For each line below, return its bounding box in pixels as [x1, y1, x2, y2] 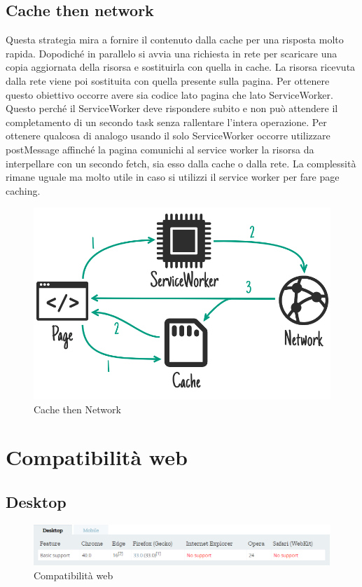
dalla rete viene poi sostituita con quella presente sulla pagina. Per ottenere [6, 73, 330, 88]
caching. [6, 183, 41, 198]
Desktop [6, 490, 67, 512]
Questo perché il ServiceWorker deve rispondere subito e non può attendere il [6, 101, 338, 116]
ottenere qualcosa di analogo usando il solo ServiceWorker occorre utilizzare [6, 128, 330, 143]
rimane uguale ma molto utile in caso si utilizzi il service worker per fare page [6, 170, 340, 184]
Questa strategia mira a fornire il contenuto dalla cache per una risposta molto [6, 32, 344, 47]
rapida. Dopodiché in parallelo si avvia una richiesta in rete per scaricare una [6, 46, 337, 60]
